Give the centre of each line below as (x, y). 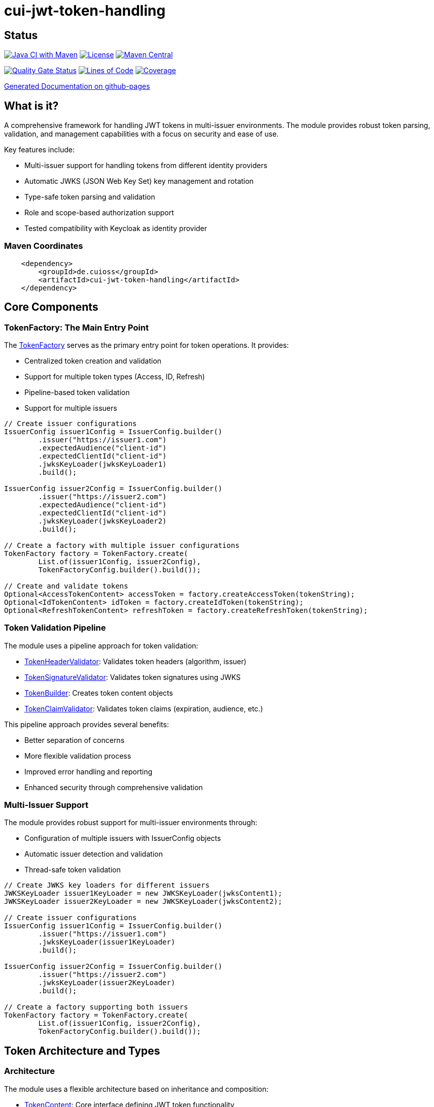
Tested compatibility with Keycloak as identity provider (116, 229)
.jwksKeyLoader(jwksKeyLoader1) (103, 464)
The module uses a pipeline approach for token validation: (101, 645)
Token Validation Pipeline (55, 628)
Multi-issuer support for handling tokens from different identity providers (146, 166)
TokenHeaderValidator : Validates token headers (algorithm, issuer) (136, 661)
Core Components (51, 307)
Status (21, 35)
